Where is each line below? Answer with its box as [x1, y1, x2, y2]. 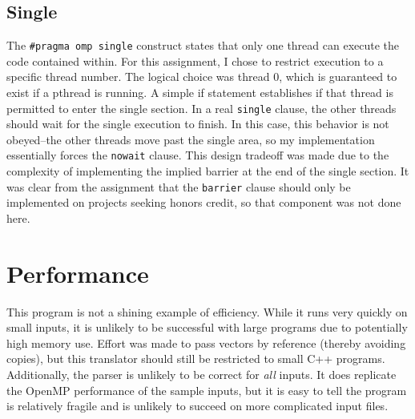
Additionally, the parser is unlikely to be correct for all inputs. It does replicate [6, 366, 397, 383]
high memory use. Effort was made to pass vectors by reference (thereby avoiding [6, 334, 406, 351]
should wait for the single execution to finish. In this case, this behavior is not [6, 115, 389, 132]
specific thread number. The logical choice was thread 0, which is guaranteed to [6, 68, 397, 85]
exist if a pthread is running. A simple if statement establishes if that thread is [6, 84, 393, 101]
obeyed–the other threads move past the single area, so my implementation [6, 131, 375, 147]
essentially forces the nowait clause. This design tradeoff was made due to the [6, 147, 389, 163]
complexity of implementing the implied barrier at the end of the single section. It [6, 163, 409, 179]
